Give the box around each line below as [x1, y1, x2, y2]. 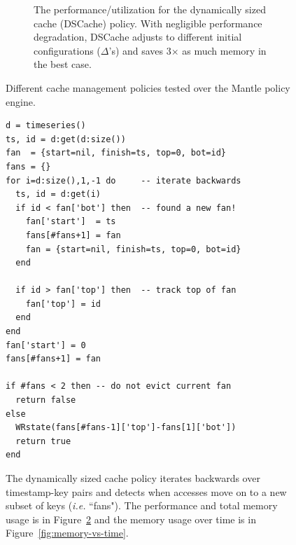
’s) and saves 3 [108, 43, 171, 57]
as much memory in [182, 43, 267, 57]
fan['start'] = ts [25, 216, 116, 227]
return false [15, 395, 76, 406]
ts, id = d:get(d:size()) [6, 134, 126, 144]
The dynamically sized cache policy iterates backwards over [6, 471, 260, 485]
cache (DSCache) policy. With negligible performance [34, 15, 262, 30]
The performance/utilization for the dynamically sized [34, 2, 266, 16]
